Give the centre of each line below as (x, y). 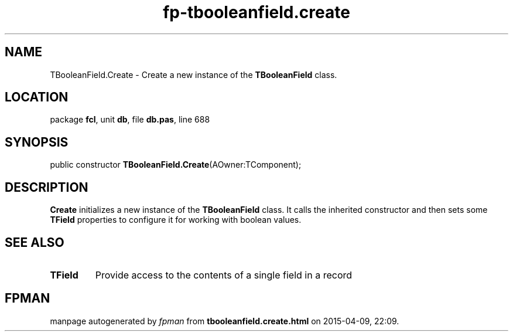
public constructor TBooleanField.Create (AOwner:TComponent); (176, 165)
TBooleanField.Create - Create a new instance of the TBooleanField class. (194, 74)
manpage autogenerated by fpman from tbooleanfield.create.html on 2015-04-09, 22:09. (225, 321)
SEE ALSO (35, 242)
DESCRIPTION (47, 187)
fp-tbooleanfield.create (256, 12)
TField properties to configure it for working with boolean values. (176, 220)
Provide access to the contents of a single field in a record (224, 275)
